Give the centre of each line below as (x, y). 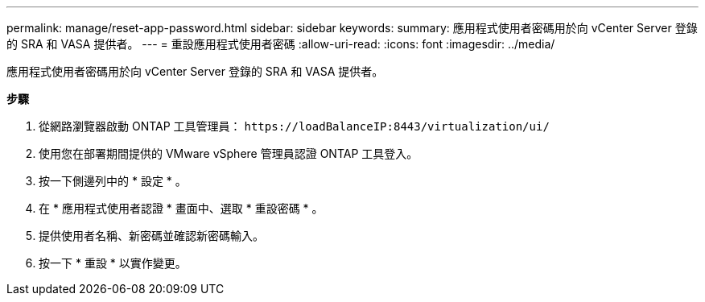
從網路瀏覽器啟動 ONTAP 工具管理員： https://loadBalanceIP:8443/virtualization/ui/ (294, 126)
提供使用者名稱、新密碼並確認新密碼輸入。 (151, 236)
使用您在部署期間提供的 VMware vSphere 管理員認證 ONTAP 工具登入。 (229, 153)
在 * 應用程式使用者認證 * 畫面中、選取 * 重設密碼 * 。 (181, 208)
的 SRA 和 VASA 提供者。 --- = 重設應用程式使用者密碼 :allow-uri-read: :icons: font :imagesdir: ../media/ (281, 44)
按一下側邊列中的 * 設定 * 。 (113, 181)
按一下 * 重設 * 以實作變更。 (113, 263)
